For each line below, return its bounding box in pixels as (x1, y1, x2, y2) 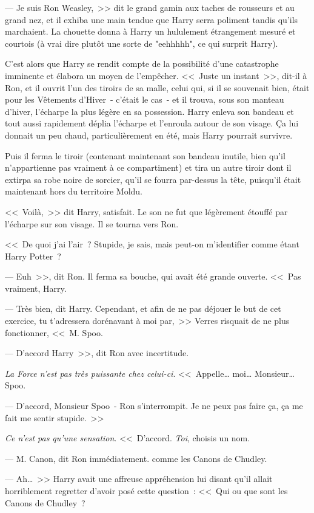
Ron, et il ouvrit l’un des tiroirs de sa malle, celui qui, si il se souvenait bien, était (5, 81, 310, 94)
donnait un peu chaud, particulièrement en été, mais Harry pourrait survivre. (5, 128, 293, 141)
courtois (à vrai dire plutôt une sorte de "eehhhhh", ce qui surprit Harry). (5, 36, 278, 49)
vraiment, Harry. (5, 281, 67, 294)
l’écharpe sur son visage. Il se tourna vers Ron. (5, 217, 179, 230)
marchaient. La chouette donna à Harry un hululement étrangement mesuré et (5, 25, 296, 38)
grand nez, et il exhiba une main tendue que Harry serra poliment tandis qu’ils (5, 13, 298, 26)
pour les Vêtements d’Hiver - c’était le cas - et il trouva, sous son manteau (5, 93, 284, 106)
